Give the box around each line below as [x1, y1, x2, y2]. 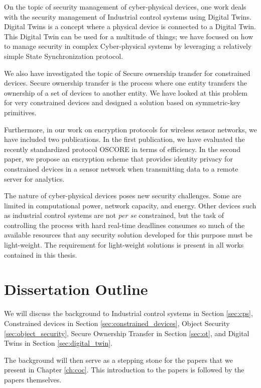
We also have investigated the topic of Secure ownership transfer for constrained [4, 67, 250, 78]
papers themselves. [4, 374, 62, 384]
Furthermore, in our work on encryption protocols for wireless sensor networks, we [4, 124, 257, 134]
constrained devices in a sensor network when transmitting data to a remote [4, 163, 238, 174]
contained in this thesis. [4, 249, 77, 260]
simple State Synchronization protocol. [4, 50, 123, 61]
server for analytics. [4, 173, 65, 184]
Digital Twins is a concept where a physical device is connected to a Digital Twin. [4, 21, 256, 32]
